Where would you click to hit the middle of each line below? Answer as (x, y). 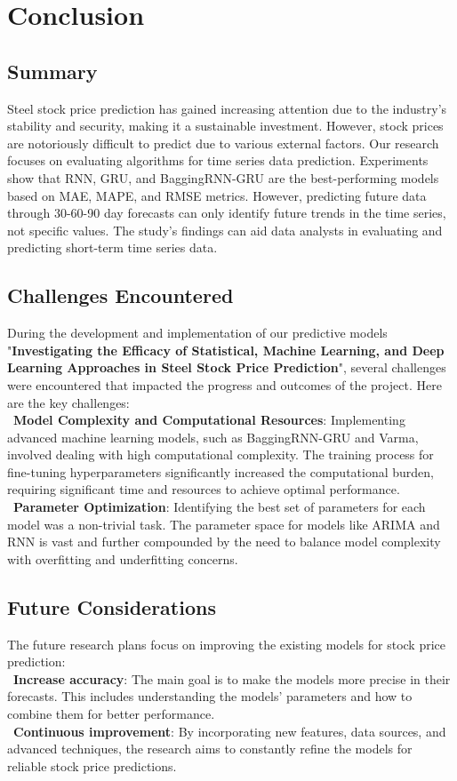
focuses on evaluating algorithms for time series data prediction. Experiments (218, 160)
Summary (52, 71)
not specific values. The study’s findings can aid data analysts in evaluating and (225, 230)
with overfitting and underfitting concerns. (123, 558)
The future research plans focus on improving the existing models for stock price (227, 644)
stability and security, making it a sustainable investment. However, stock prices (225, 126)
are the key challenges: (68, 402)
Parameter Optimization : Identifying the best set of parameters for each (220, 507)
